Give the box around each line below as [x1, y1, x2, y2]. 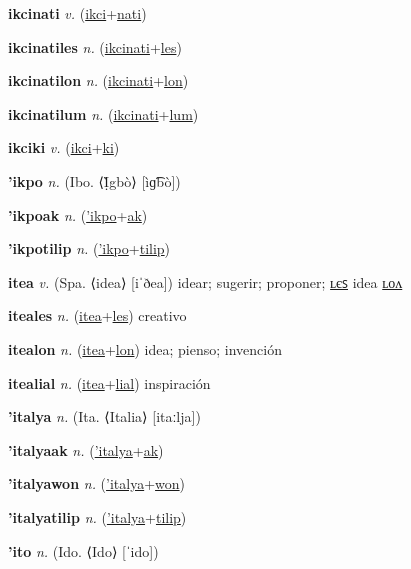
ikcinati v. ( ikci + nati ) [8, 3, 147, 23]
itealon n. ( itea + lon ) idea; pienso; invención [8, 338, 282, 359]
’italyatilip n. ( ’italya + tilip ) [8, 506, 187, 527]
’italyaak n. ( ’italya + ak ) [8, 439, 164, 460]
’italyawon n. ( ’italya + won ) [8, 473, 186, 494]
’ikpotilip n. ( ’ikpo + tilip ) [8, 238, 171, 259]
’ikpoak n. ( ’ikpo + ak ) [8, 204, 148, 225]
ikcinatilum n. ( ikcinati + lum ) [8, 103, 199, 124]
